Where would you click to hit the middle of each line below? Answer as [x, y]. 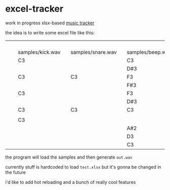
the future [16, 172]
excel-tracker [34, 9]
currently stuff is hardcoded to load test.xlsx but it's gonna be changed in [83, 167]
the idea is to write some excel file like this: [50, 32]
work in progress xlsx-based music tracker [50, 23]
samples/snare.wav [94, 52]
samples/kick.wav [39, 52]
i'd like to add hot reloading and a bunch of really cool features [71, 182]
